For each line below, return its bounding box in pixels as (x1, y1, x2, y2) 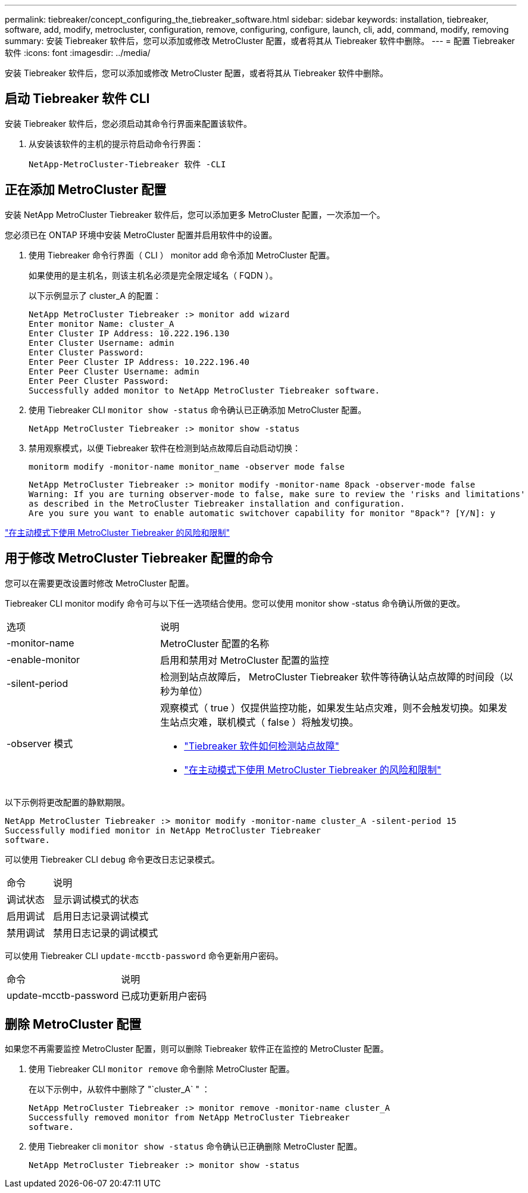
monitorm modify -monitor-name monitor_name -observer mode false (29, 461, 345, 471)
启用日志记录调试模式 (53, 910, 149, 922)
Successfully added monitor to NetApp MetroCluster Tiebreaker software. (29, 385, 380, 395)
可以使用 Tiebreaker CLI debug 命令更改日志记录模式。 (5, 854, 220, 864)
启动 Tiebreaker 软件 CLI (5, 91, 150, 107)
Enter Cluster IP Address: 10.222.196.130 (29, 328, 230, 338)
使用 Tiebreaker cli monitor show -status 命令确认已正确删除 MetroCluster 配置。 (29, 1141, 363, 1152)
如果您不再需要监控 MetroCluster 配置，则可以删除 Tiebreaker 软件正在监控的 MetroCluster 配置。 (5, 1044, 389, 1054)
